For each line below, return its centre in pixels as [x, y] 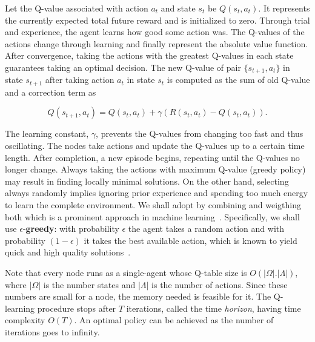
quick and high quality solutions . [68, 252]
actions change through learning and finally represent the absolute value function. [157, 43]
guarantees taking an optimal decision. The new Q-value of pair [123, 67]
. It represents [284, 8]
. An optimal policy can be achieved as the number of [174, 320]
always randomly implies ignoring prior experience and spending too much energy [157, 193]
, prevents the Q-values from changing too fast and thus [200, 133]
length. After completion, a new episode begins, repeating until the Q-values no [152, 157]
